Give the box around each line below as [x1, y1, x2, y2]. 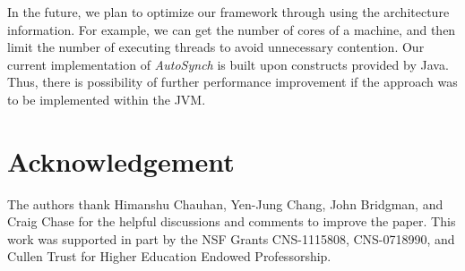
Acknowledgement [7, 142, 235, 179]
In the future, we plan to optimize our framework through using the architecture [7, 3, 450, 21]
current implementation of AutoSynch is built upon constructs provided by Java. [7, 55, 449, 73]
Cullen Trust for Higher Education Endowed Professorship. [7, 247, 332, 266]
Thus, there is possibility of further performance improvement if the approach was [7, 72, 458, 91]
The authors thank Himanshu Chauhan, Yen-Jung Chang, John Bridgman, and [7, 194, 443, 213]
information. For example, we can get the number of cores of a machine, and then [7, 20, 456, 38]
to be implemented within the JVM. [7, 89, 206, 108]
